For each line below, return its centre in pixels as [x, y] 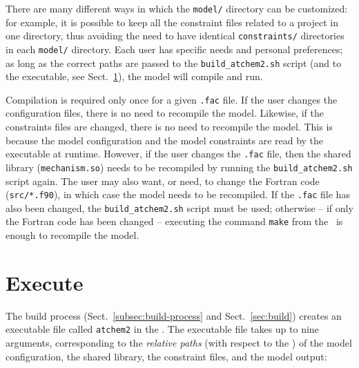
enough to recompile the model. [72, 235]
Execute [45, 282]
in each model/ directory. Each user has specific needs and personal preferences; [174, 49]
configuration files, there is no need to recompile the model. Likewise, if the [165, 113]
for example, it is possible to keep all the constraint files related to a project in [172, 22]
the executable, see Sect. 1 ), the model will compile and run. [134, 76]
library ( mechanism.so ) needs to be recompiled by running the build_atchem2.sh [179, 167]
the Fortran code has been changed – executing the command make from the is [174, 221]
